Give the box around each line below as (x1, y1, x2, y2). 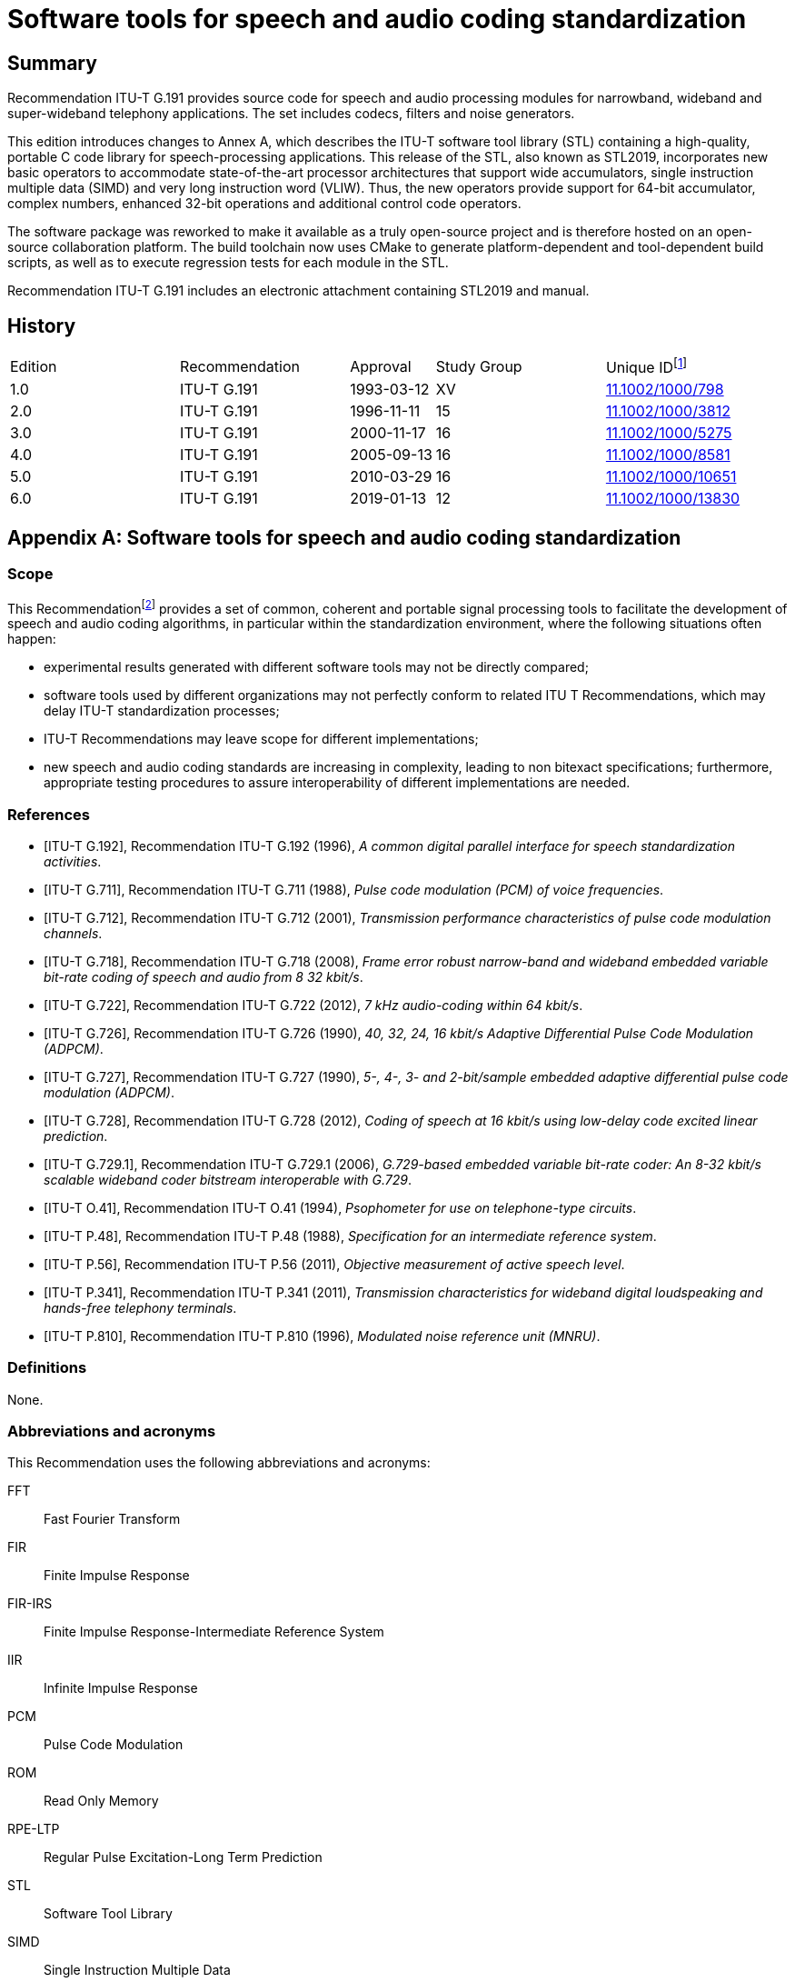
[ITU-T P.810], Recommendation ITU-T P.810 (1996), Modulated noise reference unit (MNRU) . (44, 1327, 601, 1344)
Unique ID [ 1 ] (605, 355, 688, 377)
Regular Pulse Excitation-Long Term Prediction (44, 1849, 323, 1866)
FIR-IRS (7, 1596, 53, 1612)
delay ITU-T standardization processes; (44, 703, 280, 719)
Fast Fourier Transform (44, 1511, 181, 1527)
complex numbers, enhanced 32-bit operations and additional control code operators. (7, 195, 522, 212)
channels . (44, 925, 103, 941)
